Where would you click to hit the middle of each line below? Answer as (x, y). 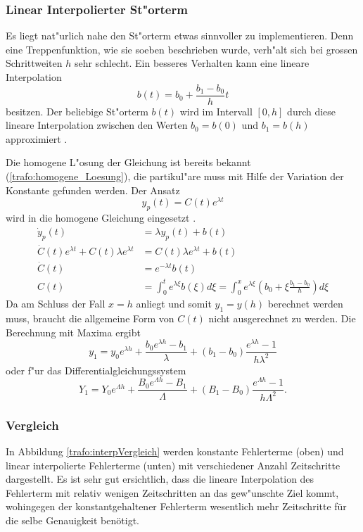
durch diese (312, 111)
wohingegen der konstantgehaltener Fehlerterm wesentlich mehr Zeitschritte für (176, 506)
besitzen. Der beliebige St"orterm (77, 111)
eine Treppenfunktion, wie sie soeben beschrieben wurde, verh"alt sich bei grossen (182, 49)
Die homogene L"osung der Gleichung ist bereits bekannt (128, 162)
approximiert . (37, 138)
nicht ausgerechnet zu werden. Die (282, 318)
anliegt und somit (174, 304)
